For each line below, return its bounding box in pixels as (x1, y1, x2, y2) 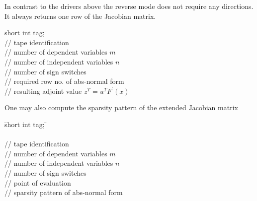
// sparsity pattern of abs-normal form (4, 187, 123, 198)
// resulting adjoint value (4, 85, 82, 96)
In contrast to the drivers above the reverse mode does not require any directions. (4, 1, 254, 11)
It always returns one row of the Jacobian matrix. (4, 10, 156, 21)
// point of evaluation (4, 177, 71, 188)
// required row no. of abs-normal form (4, 76, 124, 86)
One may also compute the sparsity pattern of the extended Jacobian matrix (4, 102, 238, 113)
